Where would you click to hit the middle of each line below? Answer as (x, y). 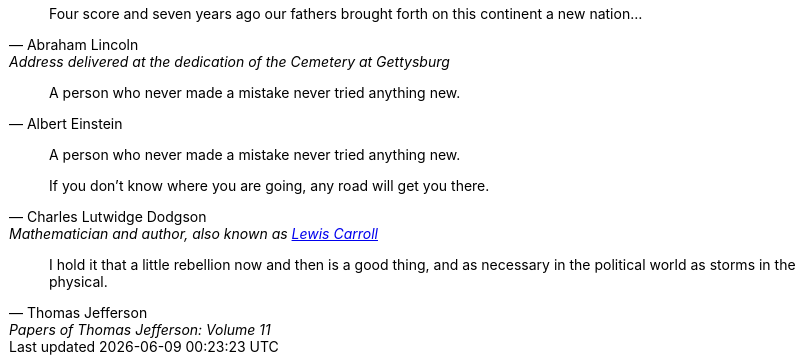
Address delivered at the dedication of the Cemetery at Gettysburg (229, 61)
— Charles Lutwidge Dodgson (108, 216)
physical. (78, 281)
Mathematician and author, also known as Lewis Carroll (193, 233)
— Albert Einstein (66, 123)
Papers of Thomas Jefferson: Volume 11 (140, 329)
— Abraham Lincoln (74, 44)
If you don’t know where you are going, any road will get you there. (269, 185)
